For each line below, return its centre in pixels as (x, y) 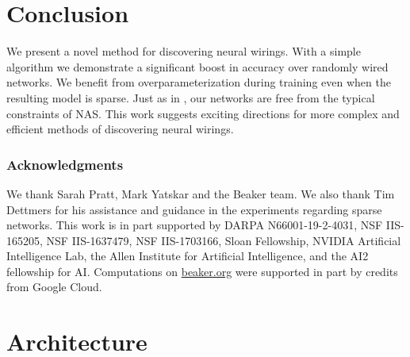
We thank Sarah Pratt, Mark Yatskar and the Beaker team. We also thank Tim (201, 193)
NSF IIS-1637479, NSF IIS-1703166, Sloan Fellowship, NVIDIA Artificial (224, 240)
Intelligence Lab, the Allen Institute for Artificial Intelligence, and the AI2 (188, 256)
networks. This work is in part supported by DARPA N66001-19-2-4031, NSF (195, 225)
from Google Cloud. (54, 287)
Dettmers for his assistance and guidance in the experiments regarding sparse (194, 209)
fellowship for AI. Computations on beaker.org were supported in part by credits (202, 271)
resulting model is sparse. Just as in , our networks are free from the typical (191, 97)
